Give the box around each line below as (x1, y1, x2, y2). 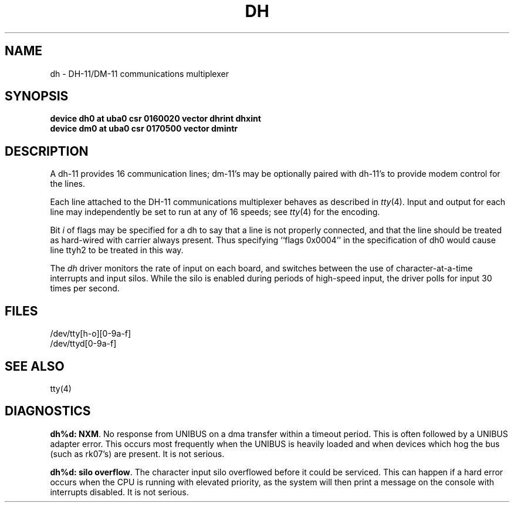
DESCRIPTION (5, 143, 89, 159)
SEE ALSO (5, 358, 65, 374)
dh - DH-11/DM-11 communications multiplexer (50, 68, 229, 79)
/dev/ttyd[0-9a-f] (50, 338, 117, 349)
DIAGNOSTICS (5, 404, 91, 419)
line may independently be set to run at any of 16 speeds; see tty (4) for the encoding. (50, 207, 380, 217)
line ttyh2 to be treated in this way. (50, 245, 184, 256)
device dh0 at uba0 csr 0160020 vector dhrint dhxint (50, 113, 261, 124)
